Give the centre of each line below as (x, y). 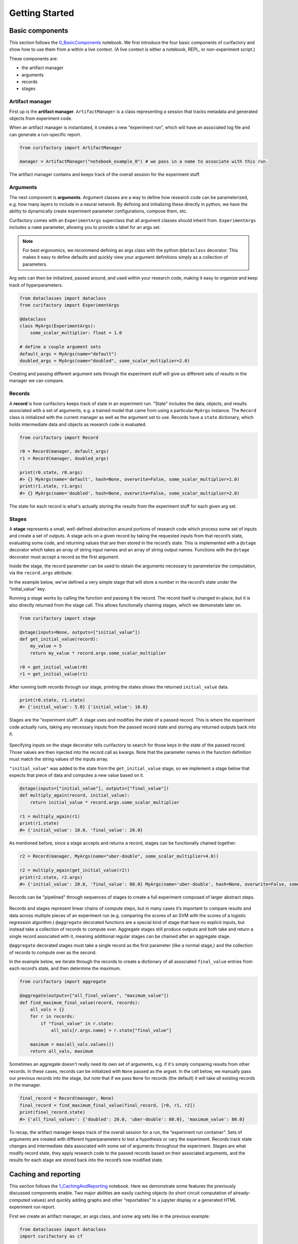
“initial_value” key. (28, 589)
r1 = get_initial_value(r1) (54, 674)
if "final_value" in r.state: (77, 1023)
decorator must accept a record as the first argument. (64, 557)
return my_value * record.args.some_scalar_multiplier (98, 653)
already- (242, 1193)
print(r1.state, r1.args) (51, 486)
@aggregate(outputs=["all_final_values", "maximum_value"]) (94, 996)
